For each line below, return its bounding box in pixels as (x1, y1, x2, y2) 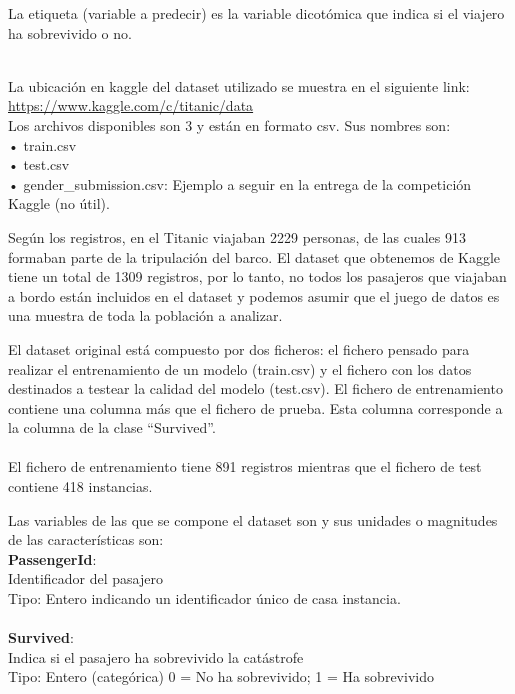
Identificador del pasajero (8, 568, 163, 589)
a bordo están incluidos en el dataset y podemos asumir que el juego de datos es (8, 285, 500, 306)
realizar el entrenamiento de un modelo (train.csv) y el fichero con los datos (8, 358, 472, 379)
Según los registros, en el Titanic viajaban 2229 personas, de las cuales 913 (8, 226, 466, 247)
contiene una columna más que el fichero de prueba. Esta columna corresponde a (8, 397, 503, 418)
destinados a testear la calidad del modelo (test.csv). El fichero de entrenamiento (8, 378, 503, 399)
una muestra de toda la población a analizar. (8, 305, 283, 326)
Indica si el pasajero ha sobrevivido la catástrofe (8, 646, 304, 667)
